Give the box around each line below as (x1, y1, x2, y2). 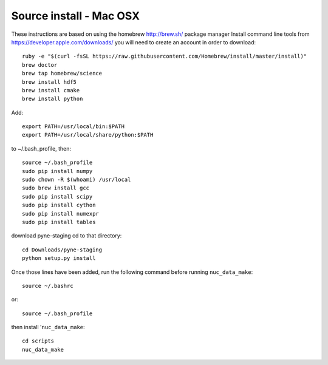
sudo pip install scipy (22, 193, 93, 200)
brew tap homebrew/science (22, 70, 103, 77)
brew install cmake (22, 87, 80, 94)
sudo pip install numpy (22, 168, 93, 174)
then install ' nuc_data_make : (11, 324, 85, 331)
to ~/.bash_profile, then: (11, 145, 72, 152)
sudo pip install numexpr (22, 210, 100, 217)
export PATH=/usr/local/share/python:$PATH (22, 131, 154, 138)
